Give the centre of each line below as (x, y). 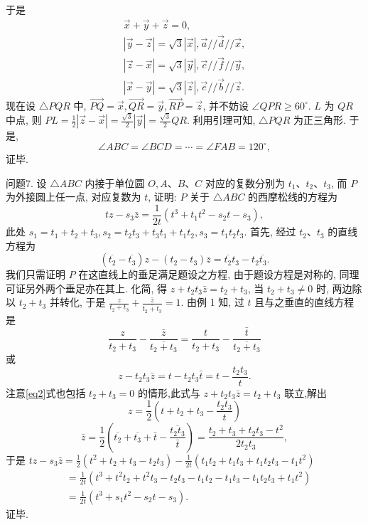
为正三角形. (319, 120)
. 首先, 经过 (270, 232)
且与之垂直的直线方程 (304, 302)
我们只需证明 (36, 274)
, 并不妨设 (226, 105)
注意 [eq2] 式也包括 (46, 392)
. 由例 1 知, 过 (212, 302)
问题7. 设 (26, 182)
